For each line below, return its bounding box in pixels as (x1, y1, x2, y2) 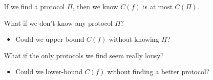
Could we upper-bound (15, 34, 85, 44)
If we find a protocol (4, 1, 65, 11)
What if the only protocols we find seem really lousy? (4, 50, 164, 60)
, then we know (72, 1, 118, 11)
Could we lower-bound (15, 66, 83, 77)
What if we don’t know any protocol (4, 17, 113, 28)
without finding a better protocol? (107, 66, 210, 77)
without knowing (108, 34, 159, 44)
